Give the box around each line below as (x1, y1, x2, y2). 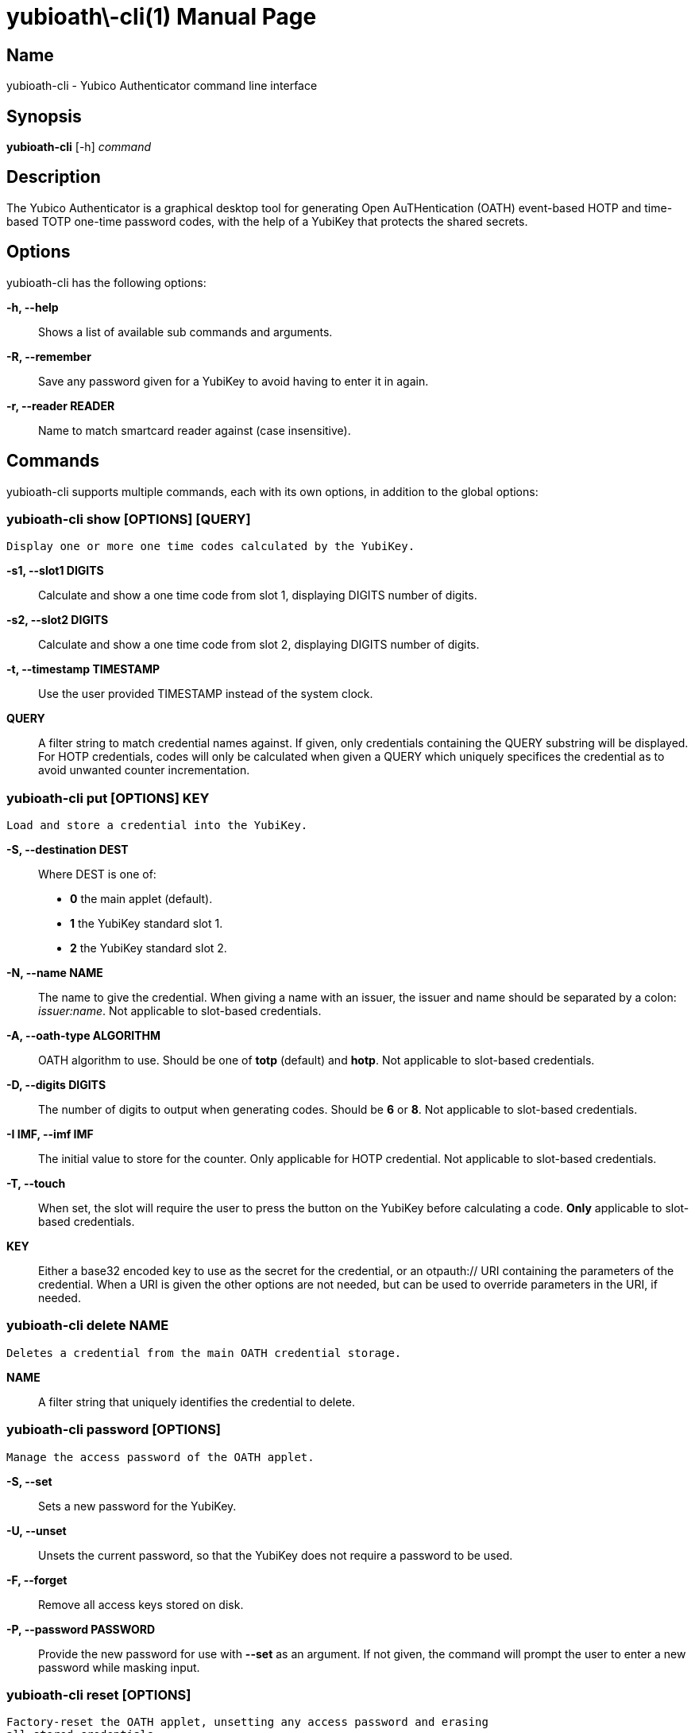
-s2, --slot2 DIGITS (6, 613, 109, 627)
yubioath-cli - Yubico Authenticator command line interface (6, 79, 318, 93)
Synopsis (6, 106, 82, 126)
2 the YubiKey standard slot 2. (70, 941, 227, 956)
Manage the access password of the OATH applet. (6, 1450, 315, 1464)
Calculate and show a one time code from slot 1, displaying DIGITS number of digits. (38, 588, 477, 603)
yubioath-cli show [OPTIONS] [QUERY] (6, 510, 251, 527)
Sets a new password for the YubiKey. (38, 1498, 237, 1513)
